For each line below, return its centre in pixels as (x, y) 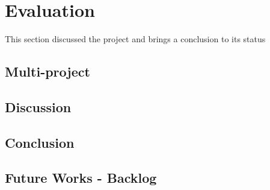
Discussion (38, 106)
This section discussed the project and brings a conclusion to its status (135, 39)
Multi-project (48, 71)
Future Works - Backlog (81, 178)
